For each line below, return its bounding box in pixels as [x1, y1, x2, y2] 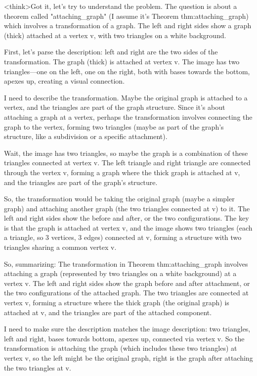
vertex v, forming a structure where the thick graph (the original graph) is [4, 297, 229, 308]
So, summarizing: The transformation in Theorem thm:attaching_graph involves [4, 258, 248, 269]
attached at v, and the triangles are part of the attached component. [4, 307, 212, 317]
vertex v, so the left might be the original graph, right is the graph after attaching [4, 353, 253, 363]
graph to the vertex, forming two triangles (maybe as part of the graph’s [4, 121, 224, 132]
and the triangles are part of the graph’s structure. [4, 177, 158, 187]
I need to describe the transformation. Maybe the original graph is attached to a [4, 92, 248, 102]
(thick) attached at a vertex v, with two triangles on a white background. [4, 30, 226, 40]
